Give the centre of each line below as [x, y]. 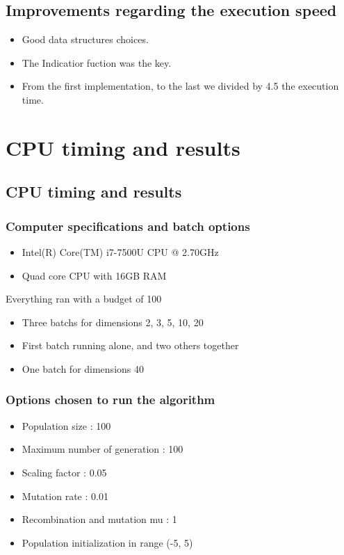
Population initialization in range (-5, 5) [107, 542]
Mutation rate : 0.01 [65, 496]
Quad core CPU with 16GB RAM [94, 275]
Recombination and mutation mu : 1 [99, 519]
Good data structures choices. [85, 39]
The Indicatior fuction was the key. [97, 62]
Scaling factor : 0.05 [64, 472]
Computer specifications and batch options [128, 226]
